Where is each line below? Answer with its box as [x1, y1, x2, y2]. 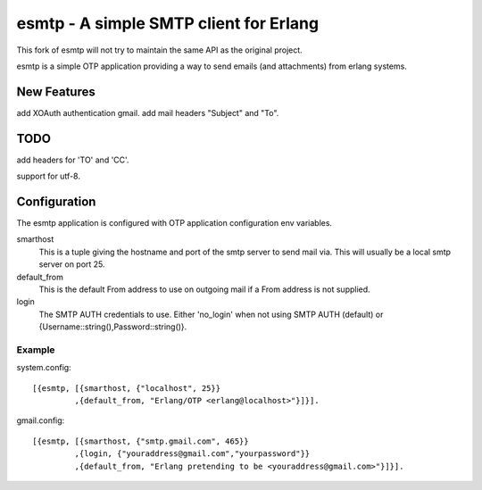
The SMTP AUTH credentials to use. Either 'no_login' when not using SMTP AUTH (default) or [38, 309, 384, 320]
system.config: [16, 362, 71, 373]
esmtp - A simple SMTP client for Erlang [16, 13, 320, 33]
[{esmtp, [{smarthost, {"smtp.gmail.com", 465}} [32, 436, 249, 446]
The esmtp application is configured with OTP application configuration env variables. [16, 218, 333, 228]
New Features [16, 84, 96, 99]
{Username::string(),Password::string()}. [38, 321, 187, 332]
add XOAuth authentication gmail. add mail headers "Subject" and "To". [16, 107, 279, 118]
